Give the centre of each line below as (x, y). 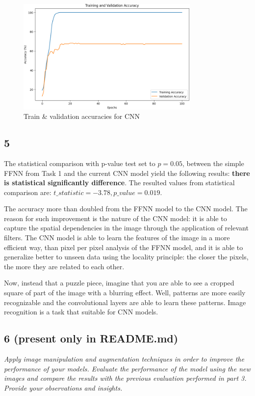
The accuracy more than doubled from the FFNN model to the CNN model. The (126, 209)
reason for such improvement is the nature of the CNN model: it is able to (115, 218)
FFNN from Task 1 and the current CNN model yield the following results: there (127, 173)
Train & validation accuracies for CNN (82, 116)
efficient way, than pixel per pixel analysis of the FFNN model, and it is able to (124, 247)
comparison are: (28, 192)
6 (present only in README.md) (91, 338)
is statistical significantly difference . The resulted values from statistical (119, 183)
